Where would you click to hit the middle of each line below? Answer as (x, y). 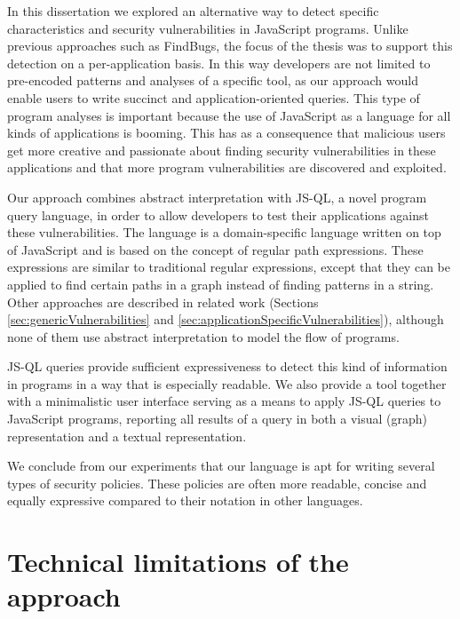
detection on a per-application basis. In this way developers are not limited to (219, 63)
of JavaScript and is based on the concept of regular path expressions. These (215, 249)
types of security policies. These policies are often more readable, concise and (217, 483)
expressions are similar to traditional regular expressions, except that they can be (229, 267)
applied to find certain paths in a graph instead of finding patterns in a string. (221, 284)
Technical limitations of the (178, 562)
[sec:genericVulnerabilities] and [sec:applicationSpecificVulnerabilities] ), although (226, 319)
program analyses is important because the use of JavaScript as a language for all (229, 115)
